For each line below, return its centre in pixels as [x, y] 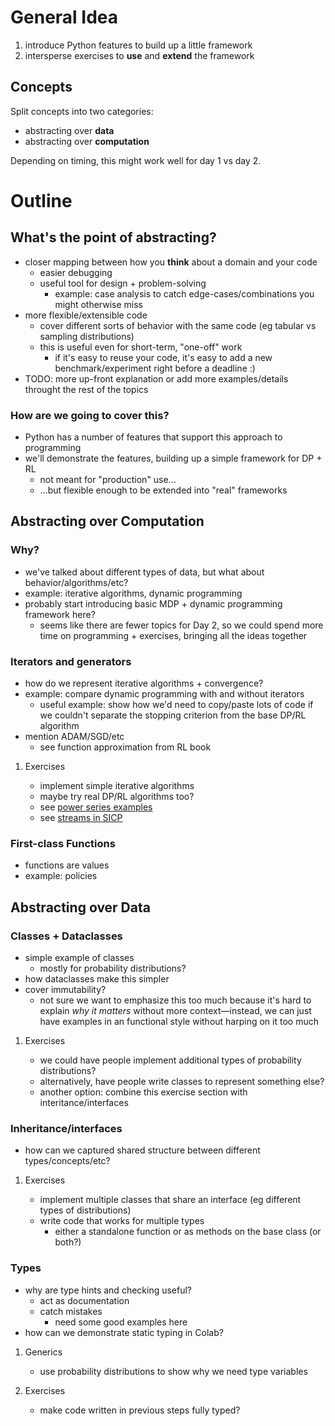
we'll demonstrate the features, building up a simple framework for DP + [173, 458]
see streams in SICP [81, 818]
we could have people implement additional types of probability [170, 1060]
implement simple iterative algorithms [117, 786]
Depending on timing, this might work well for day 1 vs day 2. [136, 160]
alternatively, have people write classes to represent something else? [182, 1082]
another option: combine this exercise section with [143, 1092]
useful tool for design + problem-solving [123, 283]
